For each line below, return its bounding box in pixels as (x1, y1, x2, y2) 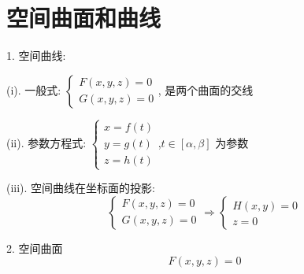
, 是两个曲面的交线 (158, 81, 254, 98)
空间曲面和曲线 (6, 2, 161, 34)
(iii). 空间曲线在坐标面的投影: (6, 180, 156, 196)
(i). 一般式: (6, 81, 61, 98)
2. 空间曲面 (6, 239, 63, 256)
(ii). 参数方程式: (6, 135, 87, 151)
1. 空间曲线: (6, 47, 66, 64)
